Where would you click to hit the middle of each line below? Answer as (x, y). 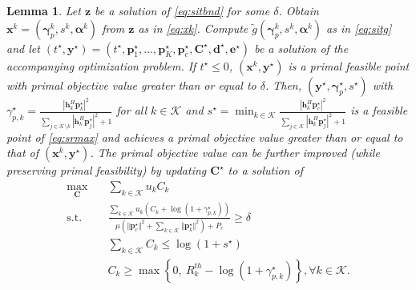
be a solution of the (301, 48)
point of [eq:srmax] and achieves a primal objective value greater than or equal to (205, 137)
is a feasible (379, 110)
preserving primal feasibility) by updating (107, 170)
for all (132, 110)
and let (23, 48)
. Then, (283, 85)
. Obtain (299, 10)
